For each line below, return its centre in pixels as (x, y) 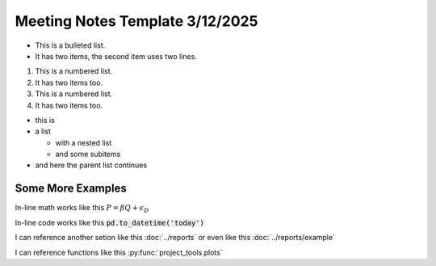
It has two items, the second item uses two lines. (116, 56)
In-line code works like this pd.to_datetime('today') (110, 222)
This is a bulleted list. (70, 45)
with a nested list (84, 142)
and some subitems (88, 154)
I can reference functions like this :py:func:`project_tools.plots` (119, 252)
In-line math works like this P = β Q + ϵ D (82, 209)
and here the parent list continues (91, 165)
